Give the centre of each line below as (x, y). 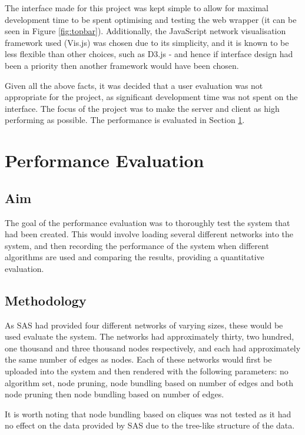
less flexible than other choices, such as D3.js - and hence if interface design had (149, 54)
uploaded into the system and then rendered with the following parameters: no (147, 371)
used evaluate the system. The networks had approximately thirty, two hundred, (150, 336)
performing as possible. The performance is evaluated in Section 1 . (125, 120)
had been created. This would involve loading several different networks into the (149, 234)
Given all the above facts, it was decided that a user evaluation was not (134, 85)
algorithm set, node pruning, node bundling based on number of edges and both (149, 382)
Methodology (46, 300)
